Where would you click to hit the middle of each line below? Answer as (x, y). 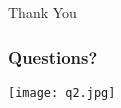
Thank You (42, 12)
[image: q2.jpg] (62, 92)
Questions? (53, 56)
